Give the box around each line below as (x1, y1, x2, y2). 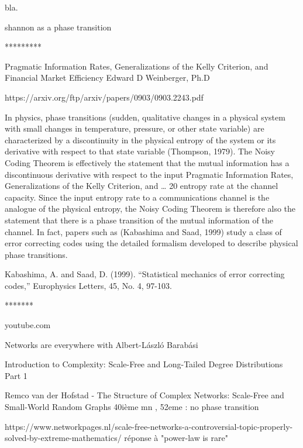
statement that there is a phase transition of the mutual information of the (5, 213, 273, 226)
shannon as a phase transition (5, 20, 112, 33)
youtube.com (5, 319, 51, 331)
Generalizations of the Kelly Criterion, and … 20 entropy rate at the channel (5, 180, 278, 192)
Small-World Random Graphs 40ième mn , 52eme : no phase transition (5, 401, 259, 413)
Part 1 (5, 369, 27, 381)
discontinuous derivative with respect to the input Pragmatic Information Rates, (5, 168, 294, 180)
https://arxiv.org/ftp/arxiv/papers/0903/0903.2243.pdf (5, 91, 204, 103)
